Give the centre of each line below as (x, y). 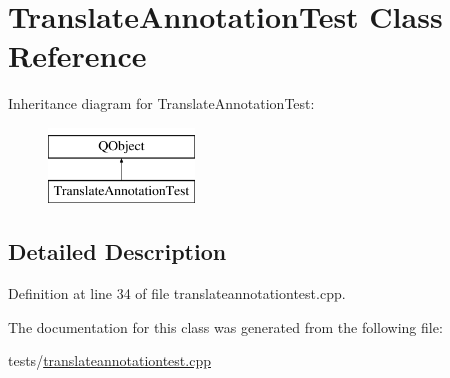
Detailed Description (117, 251)
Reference (77, 55)
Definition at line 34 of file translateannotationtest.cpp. (177, 293)
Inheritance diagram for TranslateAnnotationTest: (161, 103)
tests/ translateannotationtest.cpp (109, 360)
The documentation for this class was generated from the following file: (225, 326)
